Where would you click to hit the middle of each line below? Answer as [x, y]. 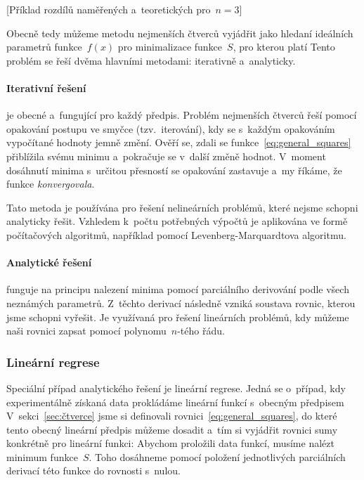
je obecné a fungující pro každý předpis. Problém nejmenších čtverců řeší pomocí [182, 115]
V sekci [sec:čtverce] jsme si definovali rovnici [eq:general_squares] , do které [172, 416]
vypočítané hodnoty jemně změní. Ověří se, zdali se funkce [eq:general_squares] [179, 142]
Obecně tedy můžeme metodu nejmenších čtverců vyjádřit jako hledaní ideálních [180, 33]
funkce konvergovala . [51, 184]
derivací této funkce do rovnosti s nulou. [93, 471]
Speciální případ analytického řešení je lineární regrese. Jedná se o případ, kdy [176, 388]
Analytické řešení [49, 262]
